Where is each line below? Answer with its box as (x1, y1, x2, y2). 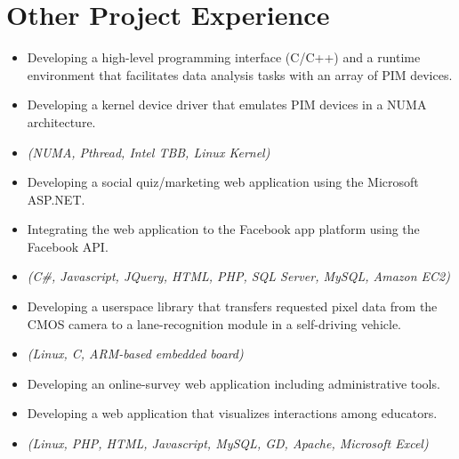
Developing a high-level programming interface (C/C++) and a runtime (27, 48, 421, 67)
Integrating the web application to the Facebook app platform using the (27, 220, 420, 238)
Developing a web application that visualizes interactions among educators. (27, 404, 438, 423)
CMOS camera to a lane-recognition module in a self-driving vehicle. (27, 314, 401, 333)
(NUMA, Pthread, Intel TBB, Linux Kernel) (27, 142, 270, 161)
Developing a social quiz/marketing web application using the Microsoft (27, 173, 419, 191)
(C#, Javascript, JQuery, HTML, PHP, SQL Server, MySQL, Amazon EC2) (27, 267, 450, 286)
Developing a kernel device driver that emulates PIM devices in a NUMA (27, 95, 427, 114)
